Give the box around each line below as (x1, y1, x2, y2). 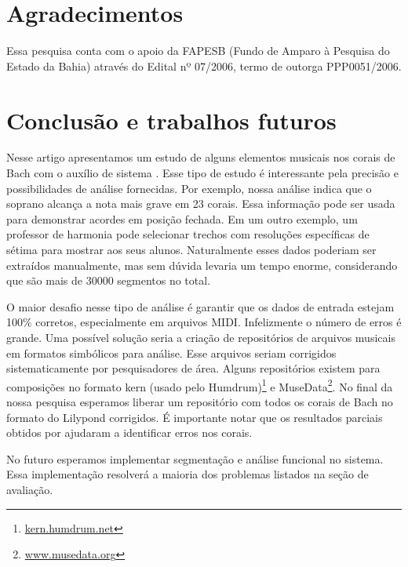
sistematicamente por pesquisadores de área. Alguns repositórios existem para (6, 360, 381, 376)
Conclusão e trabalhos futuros (6, 104, 337, 136)
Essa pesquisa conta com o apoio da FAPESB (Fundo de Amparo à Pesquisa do (6, 42, 390, 59)
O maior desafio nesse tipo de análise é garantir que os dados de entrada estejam (6, 298, 395, 314)
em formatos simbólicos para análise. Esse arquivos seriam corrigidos (6, 344, 337, 361)
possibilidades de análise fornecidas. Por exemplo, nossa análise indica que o (6, 180, 372, 196)
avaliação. (6, 481, 53, 497)
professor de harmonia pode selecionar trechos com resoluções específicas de (6, 226, 370, 242)
